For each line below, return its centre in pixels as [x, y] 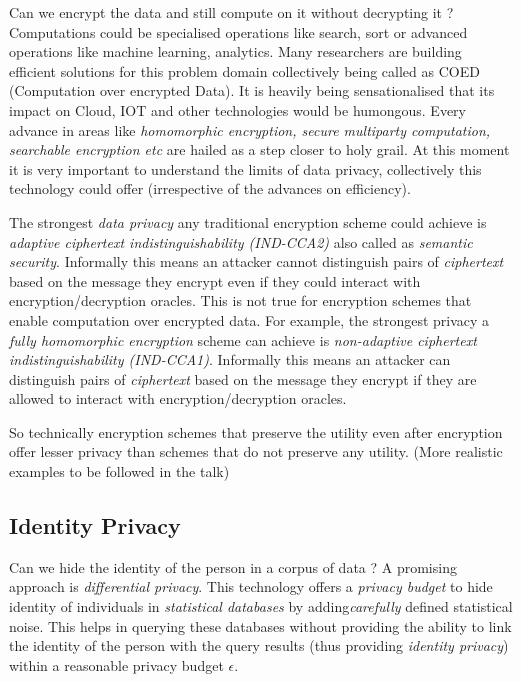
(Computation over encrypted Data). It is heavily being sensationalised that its [252, 90]
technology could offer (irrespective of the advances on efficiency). [210, 188]
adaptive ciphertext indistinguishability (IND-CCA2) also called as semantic [241, 241]
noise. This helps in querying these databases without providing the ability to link [260, 625]
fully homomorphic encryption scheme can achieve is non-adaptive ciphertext [243, 339]
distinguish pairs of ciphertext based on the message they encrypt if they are [243, 378]
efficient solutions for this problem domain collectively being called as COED [244, 70]
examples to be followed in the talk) [119, 471]
